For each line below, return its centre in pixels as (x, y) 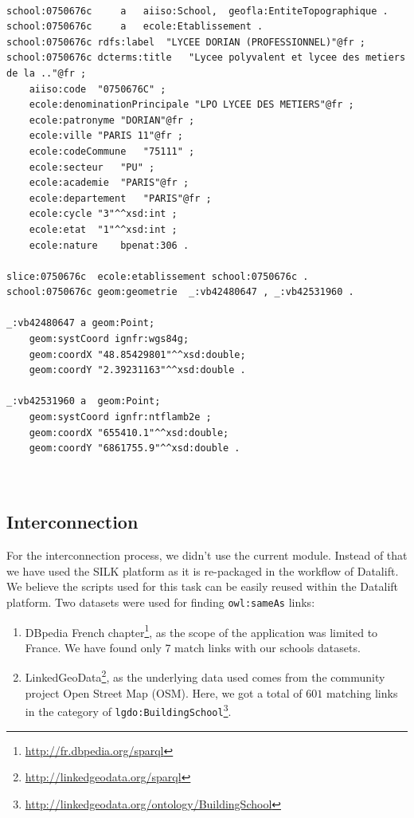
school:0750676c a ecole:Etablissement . (135, 27)
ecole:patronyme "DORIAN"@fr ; (112, 120)
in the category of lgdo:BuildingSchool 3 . (128, 710)
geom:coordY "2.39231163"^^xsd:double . (137, 370)
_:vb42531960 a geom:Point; (84, 401)
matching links (362, 692)
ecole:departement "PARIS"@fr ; (120, 198)
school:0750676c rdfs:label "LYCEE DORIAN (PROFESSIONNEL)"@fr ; (186, 42)
